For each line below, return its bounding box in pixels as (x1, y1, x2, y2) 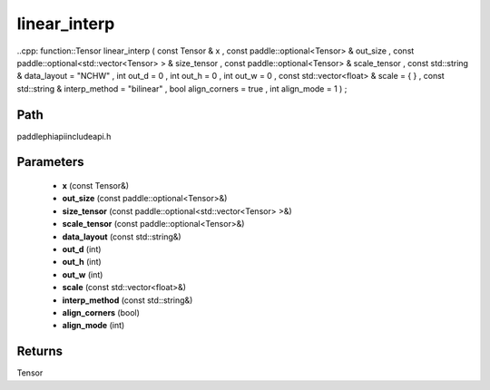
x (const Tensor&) (62, 180, 130, 191)
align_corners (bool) (62, 307, 141, 317)
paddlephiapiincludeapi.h (16, 131, 112, 141)
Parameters (16, 154, 84, 170)
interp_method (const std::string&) (62, 295, 193, 306)
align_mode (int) (62, 320, 125, 331)
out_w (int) (62, 268, 103, 280)
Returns (16, 344, 64, 359)
